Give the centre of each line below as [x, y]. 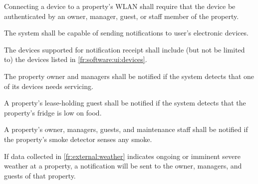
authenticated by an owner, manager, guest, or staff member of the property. [122, 16]
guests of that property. [40, 175]
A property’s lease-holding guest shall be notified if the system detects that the [125, 103]
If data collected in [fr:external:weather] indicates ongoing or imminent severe [123, 156]
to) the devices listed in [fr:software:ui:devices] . [76, 59]
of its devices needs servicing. [49, 86]
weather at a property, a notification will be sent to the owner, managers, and [123, 166]
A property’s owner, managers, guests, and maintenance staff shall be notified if [126, 129]
